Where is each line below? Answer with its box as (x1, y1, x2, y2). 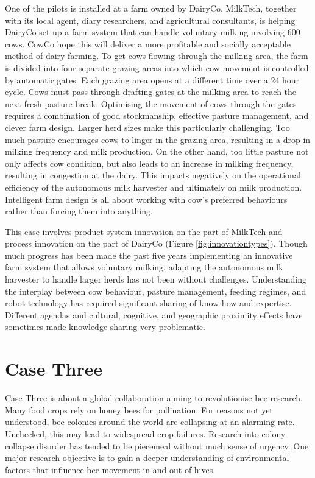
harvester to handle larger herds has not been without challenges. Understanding (5, 273, 306, 286)
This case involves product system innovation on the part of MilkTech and (5, 225, 283, 237)
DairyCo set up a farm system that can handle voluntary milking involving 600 (5, 26, 300, 38)
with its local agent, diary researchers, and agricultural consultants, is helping (5, 13, 296, 26)
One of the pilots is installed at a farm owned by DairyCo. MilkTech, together (5, 2, 297, 14)
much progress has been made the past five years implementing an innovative (5, 248, 293, 261)
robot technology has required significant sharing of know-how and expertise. (5, 297, 292, 309)
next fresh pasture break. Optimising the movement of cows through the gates (5, 97, 297, 110)
